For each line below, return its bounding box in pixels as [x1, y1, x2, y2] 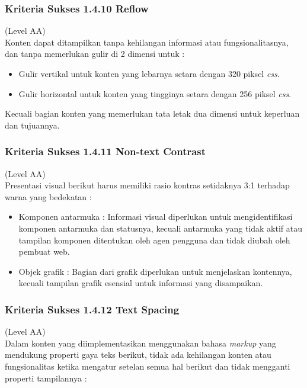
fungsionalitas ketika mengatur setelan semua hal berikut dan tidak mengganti [5, 360, 290, 372]
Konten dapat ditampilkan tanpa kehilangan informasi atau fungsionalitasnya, [5, 36, 289, 48]
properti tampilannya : [5, 371, 87, 384]
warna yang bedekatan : [5, 190, 92, 203]
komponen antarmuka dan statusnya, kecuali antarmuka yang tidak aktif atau [18, 222, 303, 234]
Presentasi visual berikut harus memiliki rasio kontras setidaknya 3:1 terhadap [5, 179, 290, 191]
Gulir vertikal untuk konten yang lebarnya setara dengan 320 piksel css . [18, 68, 280, 79]
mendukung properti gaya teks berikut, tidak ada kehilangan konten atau [5, 348, 271, 361]
